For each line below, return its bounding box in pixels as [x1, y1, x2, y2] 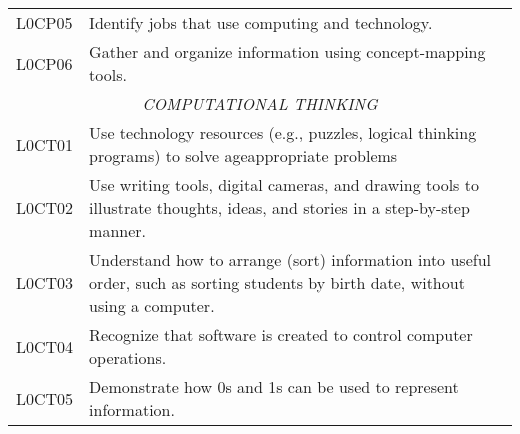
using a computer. [89, 294, 215, 317]
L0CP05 [16, 11, 73, 34]
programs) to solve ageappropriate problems [89, 144, 398, 167]
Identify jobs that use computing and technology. [89, 11, 433, 34]
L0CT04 [16, 334, 74, 358]
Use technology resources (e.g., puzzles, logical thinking [89, 121, 477, 144]
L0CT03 [16, 271, 74, 294]
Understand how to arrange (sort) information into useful [89, 248, 491, 271]
